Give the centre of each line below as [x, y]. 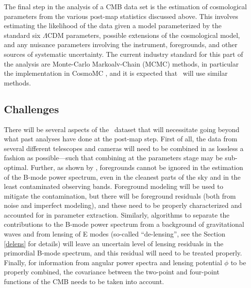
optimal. [16, 167]
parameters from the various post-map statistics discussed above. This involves [121, 16]
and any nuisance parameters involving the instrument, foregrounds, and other [121, 44]
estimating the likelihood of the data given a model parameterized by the [113, 25]
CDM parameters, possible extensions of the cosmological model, [144, 35]
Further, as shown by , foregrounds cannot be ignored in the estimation [137, 167]
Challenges [32, 109]
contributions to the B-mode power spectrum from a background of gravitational [124, 224]
